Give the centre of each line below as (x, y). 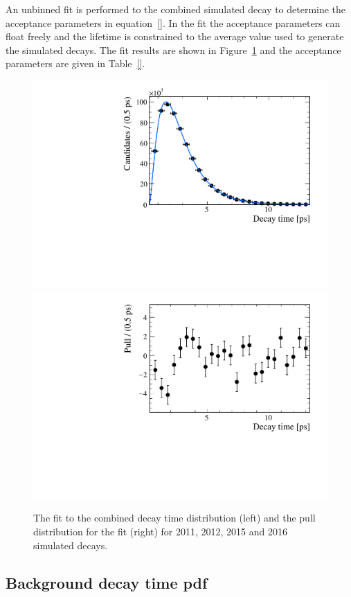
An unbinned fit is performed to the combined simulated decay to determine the (176, 9)
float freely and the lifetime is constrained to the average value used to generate (175, 36)
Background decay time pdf (107, 582)
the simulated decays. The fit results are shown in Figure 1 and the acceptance (173, 50)
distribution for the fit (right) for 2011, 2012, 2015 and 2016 (161, 532)
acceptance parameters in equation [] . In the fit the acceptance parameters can (173, 23)
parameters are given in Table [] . (75, 63)
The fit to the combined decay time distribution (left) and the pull (174, 518)
